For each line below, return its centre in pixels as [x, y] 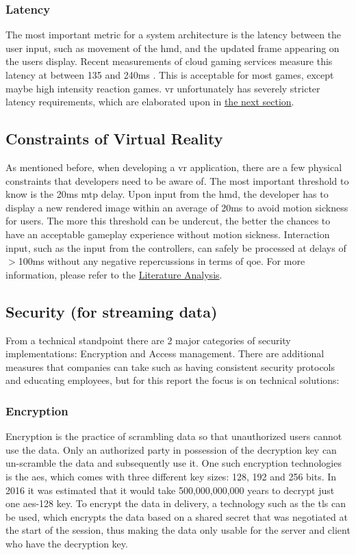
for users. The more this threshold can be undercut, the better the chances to [168, 221]
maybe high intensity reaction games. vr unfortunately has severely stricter [163, 88]
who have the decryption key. [67, 543]
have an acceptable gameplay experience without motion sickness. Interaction [168, 234]
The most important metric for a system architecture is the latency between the [174, 35]
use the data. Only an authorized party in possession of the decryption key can [171, 449]
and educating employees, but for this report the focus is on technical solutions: [173, 380]
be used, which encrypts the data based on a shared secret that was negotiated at [177, 516]
